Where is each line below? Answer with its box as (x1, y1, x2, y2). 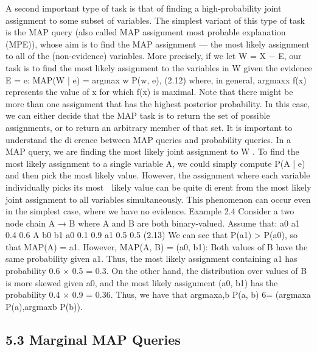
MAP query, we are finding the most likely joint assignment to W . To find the (5, 145, 299, 158)
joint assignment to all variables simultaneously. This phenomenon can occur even (5, 192, 311, 205)
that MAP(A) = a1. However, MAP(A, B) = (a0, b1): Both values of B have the (5, 240, 308, 253)
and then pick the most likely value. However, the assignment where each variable (5, 169, 310, 181)
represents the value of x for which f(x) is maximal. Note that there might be (5, 85, 293, 98)
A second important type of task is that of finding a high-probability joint (5, 2, 282, 14)
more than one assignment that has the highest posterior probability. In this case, (5, 97, 310, 110)
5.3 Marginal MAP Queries (5, 329, 181, 348)
